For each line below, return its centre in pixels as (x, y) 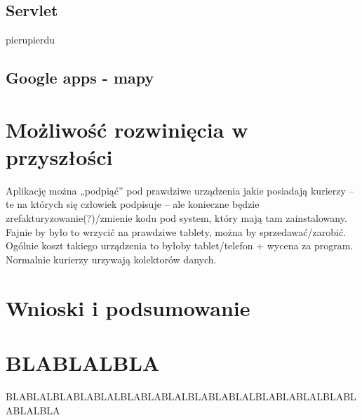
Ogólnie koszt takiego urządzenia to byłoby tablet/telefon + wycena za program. (180, 245)
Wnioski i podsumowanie (128, 307)
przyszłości (59, 156)
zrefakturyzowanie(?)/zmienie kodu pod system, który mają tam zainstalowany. (176, 218)
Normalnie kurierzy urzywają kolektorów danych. (111, 259)
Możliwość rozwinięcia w (127, 129)
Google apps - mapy (80, 78)
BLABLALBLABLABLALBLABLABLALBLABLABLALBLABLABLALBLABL (181, 396)
